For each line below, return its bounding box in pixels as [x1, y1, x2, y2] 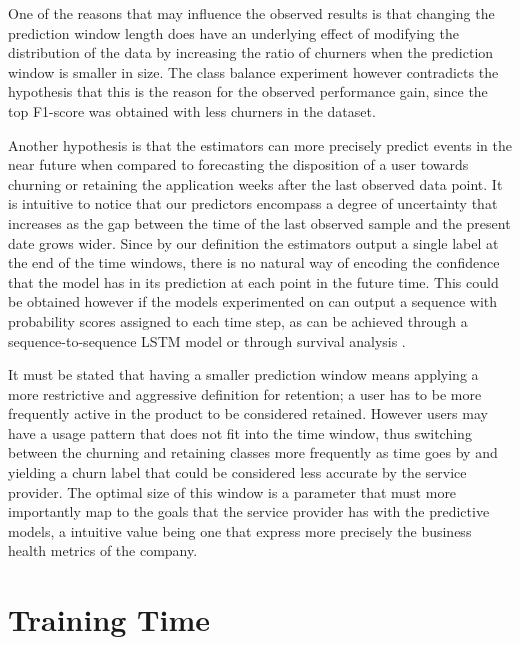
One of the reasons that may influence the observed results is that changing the [8, 3, 495, 23]
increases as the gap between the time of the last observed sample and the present [8, 212, 511, 233]
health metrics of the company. [8, 540, 198, 561]
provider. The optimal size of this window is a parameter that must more [8, 481, 457, 502]
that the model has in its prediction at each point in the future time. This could [8, 271, 499, 292]
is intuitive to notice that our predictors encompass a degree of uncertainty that [8, 193, 498, 214]
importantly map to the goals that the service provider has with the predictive [8, 501, 490, 522]
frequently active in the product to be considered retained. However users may [8, 403, 488, 424]
